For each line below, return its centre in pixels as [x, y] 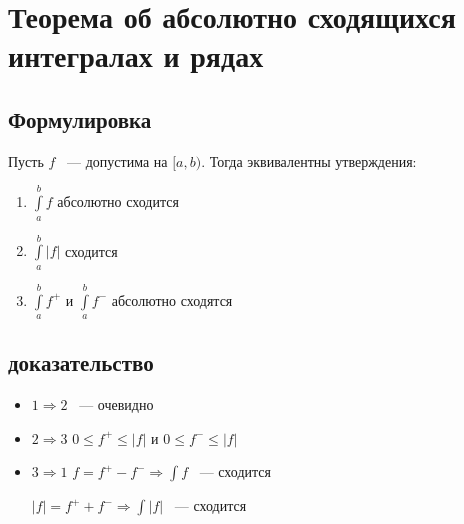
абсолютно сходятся [172, 299]
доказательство [81, 362]
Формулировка [80, 118]
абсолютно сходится [118, 201]
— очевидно [116, 404]
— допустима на [117, 160]
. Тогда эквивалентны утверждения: [309, 160]
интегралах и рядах [136, 55]
